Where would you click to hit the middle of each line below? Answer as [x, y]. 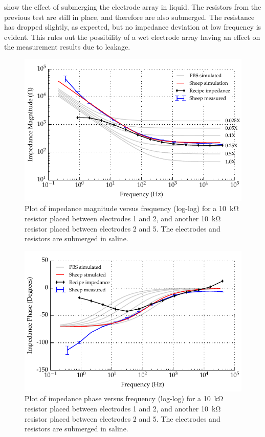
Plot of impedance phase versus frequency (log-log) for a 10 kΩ [124, 398]
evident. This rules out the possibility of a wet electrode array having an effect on [132, 37]
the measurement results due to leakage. [67, 47]
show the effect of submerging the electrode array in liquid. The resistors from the [133, 7]
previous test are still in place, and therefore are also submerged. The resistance [129, 17]
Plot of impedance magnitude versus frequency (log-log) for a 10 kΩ [132, 208]
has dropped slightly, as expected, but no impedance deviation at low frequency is [133, 27]
